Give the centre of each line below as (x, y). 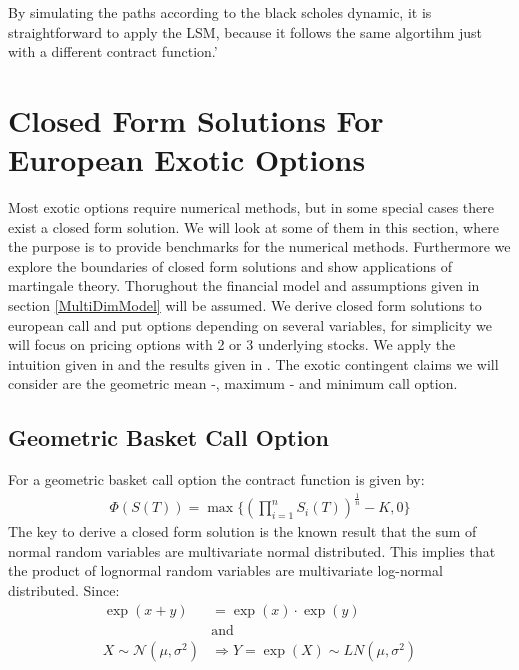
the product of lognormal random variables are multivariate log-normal (225, 570)
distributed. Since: (64, 590)
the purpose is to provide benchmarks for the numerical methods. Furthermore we (259, 246)
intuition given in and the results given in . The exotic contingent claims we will (253, 363)
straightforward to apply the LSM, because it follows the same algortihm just (245, 31)
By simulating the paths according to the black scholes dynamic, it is (220, 12)
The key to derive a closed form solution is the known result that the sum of (242, 531)
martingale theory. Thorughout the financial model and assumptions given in (244, 285)
